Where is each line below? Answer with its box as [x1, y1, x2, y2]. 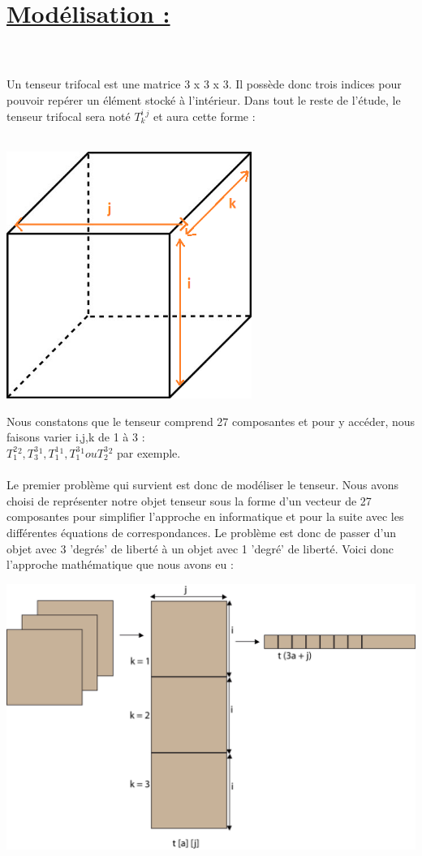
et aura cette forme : [153, 107, 256, 124]
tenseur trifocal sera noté [6, 107, 131, 124]
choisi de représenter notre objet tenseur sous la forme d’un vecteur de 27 [6, 492, 372, 509]
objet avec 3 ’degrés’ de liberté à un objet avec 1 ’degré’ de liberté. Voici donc [6, 540, 394, 557]
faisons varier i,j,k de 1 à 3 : [6, 428, 145, 445]
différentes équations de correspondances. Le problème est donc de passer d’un [6, 523, 397, 540]
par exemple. [116, 444, 181, 461]
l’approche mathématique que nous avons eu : [6, 556, 234, 573]
